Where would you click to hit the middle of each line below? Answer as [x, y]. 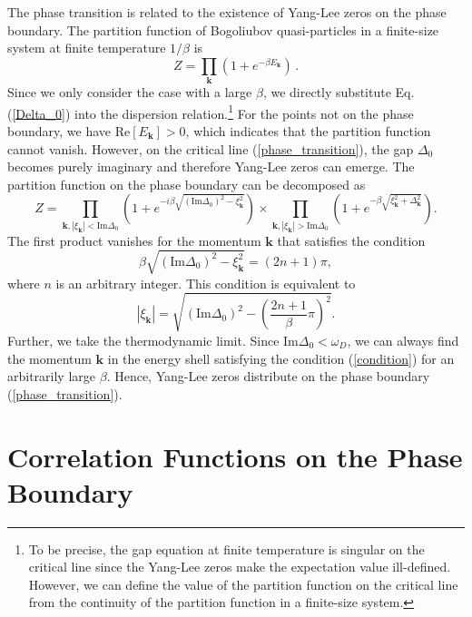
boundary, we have [59, 130]
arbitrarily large [52, 376]
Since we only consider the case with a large [130, 92]
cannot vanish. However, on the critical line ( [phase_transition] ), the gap [211, 148]
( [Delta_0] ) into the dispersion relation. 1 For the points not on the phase [211, 112]
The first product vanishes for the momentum [134, 240]
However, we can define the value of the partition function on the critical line [243, 584]
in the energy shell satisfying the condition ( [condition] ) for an [281, 358]
